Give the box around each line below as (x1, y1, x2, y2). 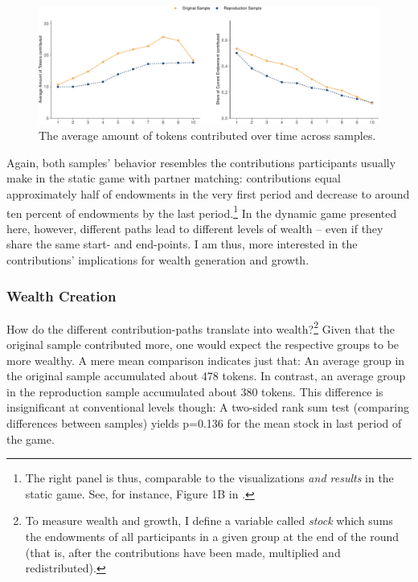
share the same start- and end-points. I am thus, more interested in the (6, 236, 358, 252)
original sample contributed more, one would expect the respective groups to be (6, 336, 400, 353)
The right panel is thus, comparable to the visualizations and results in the (25, 469, 394, 486)
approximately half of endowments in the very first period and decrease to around (6, 185, 410, 202)
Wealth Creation (6, 285, 117, 305)
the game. (6, 430, 55, 447)
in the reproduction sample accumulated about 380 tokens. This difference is (6, 383, 383, 400)
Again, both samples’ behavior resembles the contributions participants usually (6, 154, 396, 170)
